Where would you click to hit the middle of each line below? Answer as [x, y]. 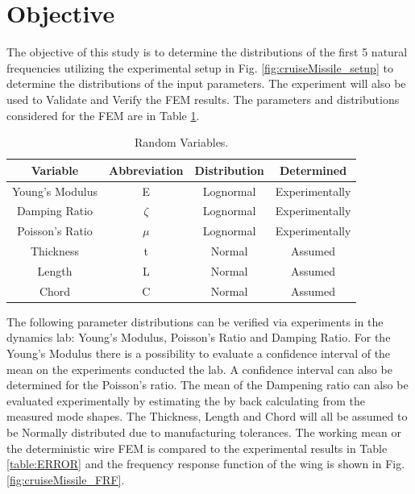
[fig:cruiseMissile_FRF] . [66, 479]
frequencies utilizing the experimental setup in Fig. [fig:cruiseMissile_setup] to [200, 67]
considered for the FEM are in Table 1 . [103, 115]
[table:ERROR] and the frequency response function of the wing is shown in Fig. [206, 464]
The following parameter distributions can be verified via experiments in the [195, 321]
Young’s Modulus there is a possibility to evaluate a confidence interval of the [199, 353]
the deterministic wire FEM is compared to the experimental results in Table [197, 448]
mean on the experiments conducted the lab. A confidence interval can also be [199, 369]
